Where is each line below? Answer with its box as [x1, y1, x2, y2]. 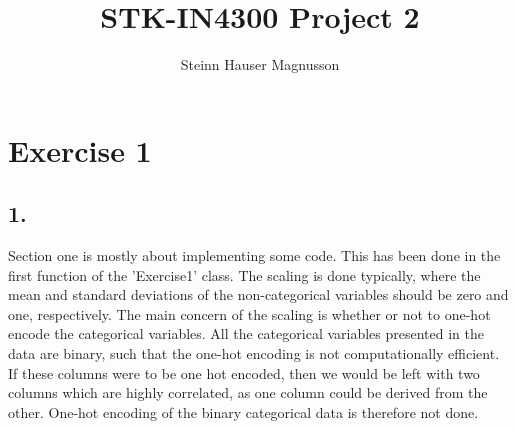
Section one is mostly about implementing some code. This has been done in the [8, 245, 501, 266]
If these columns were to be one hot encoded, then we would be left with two [8, 362, 480, 383]
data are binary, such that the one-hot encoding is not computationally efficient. [8, 343, 500, 364]
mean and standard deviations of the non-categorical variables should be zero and [8, 284, 509, 305]
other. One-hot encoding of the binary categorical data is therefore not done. [8, 401, 479, 422]
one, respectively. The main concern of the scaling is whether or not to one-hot [8, 303, 491, 324]
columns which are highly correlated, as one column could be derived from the [8, 382, 488, 403]
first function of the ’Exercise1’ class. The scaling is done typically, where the [8, 264, 481, 285]
